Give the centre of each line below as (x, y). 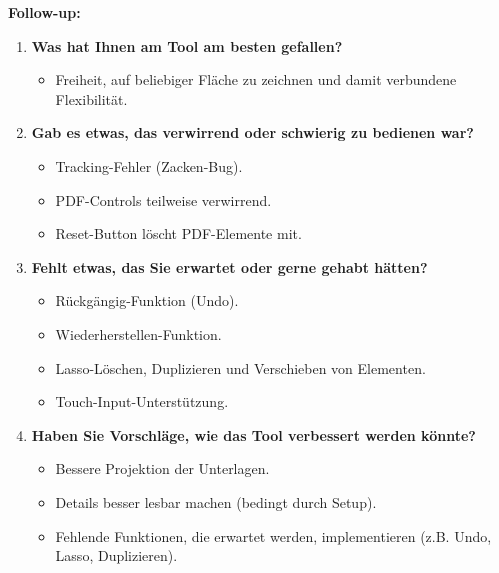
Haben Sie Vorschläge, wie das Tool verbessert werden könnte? (253, 434)
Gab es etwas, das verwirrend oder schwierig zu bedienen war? (252, 132)
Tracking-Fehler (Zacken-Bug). (149, 165)
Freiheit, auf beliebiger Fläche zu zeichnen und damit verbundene (256, 79)
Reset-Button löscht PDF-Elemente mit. (178, 233)
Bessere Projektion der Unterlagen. (162, 468)
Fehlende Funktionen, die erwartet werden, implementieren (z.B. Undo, (273, 535)
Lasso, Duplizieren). (116, 555)
